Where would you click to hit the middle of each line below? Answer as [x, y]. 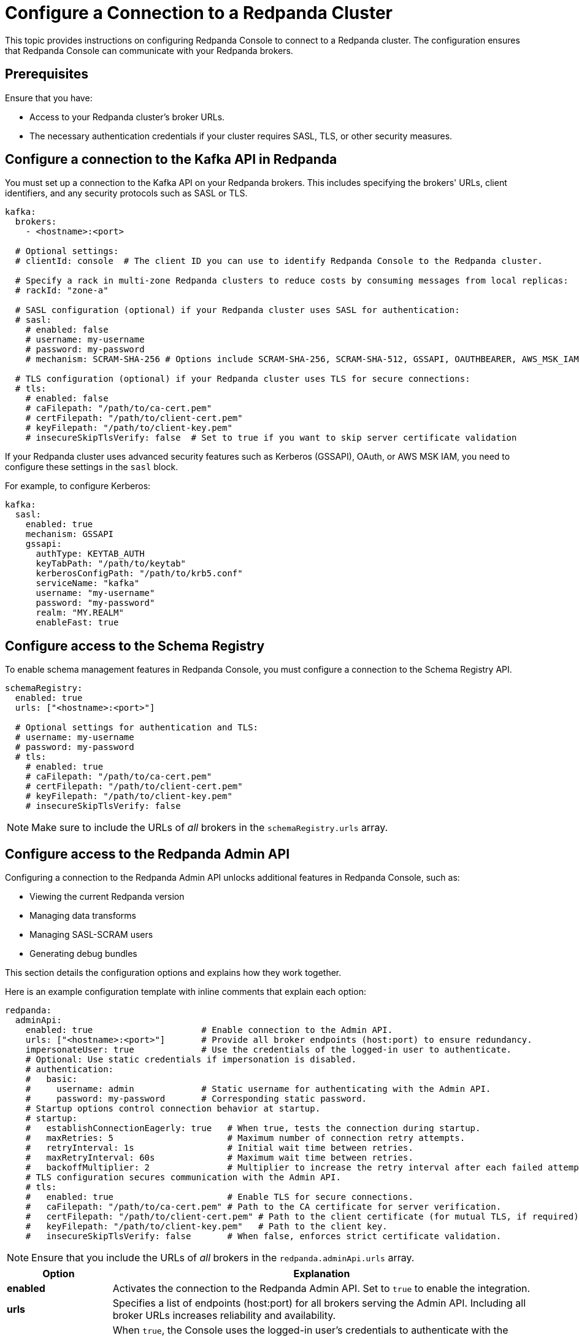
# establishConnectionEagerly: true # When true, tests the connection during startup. [253, 1128]
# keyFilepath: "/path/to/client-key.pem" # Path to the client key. [206, 1227]
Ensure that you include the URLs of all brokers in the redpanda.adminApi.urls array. [223, 1258]
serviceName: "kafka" [88, 583]
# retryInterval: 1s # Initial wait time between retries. [219, 1148]
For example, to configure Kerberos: [78, 486]
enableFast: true [77, 623]
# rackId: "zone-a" [62, 291]
